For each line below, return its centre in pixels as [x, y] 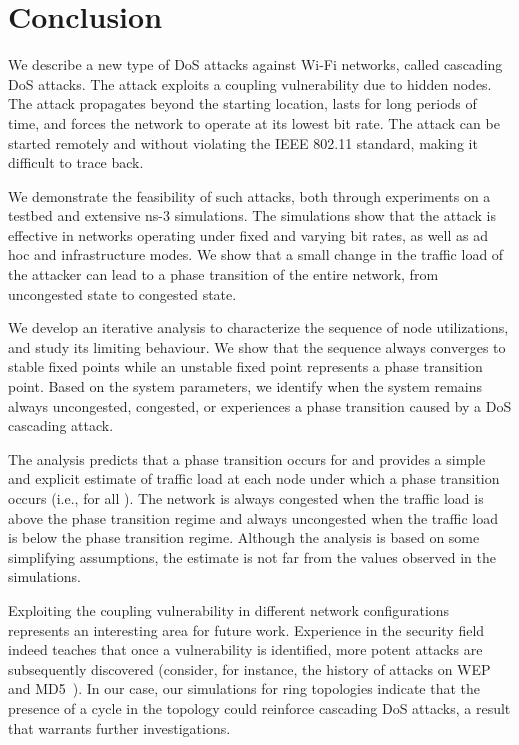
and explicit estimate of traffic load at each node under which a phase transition [254, 478]
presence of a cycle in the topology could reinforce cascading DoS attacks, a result [259, 707]
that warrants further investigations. [119, 727]
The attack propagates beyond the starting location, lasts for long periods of [242, 103]
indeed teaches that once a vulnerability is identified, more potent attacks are [245, 649]
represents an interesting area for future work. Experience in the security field [246, 629]
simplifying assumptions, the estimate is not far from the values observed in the [252, 556]
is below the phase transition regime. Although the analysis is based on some [244, 537]
